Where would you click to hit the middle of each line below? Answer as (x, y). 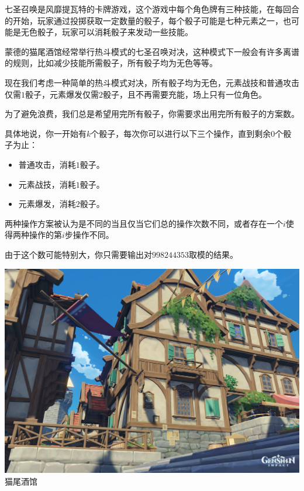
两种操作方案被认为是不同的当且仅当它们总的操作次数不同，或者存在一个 (144, 223)
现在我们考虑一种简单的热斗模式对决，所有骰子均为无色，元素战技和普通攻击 (152, 82)
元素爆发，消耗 (47, 204)
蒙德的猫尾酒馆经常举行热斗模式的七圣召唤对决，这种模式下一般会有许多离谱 (152, 51)
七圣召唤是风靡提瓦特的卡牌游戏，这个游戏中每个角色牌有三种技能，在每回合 (152, 9)
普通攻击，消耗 (47, 164)
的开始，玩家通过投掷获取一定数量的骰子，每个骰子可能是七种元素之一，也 (148, 20)
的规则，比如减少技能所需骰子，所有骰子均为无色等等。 (111, 63)
